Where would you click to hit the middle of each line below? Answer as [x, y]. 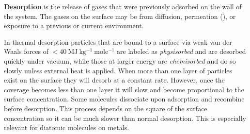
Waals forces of [26, 51]
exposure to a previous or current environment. [74, 25]
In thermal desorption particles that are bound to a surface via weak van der [118, 42]
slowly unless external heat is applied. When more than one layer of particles [118, 70]
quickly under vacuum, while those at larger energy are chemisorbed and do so [120, 60]
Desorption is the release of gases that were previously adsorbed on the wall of [123, 6]
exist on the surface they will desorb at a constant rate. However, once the [114, 80]
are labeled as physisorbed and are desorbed [181, 51]
